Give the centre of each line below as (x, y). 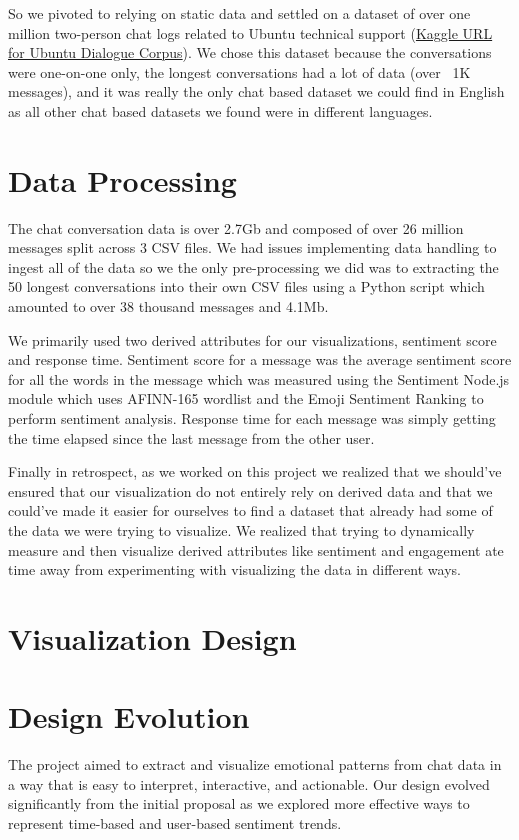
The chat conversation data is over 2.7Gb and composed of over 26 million (236, 227)
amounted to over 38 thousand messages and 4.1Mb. (168, 306)
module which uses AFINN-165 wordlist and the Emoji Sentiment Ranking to (246, 398)
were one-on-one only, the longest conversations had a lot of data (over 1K (239, 71)
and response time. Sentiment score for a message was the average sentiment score (260, 359)
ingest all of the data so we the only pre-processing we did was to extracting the (253, 266)
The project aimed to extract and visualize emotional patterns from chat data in (255, 764)
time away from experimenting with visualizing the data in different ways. (234, 569)
